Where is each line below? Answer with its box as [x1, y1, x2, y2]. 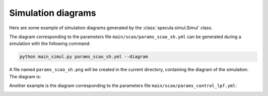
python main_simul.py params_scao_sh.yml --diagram [19, 54, 148, 59]
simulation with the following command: [9, 41, 91, 47]
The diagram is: [9, 73, 41, 79]
